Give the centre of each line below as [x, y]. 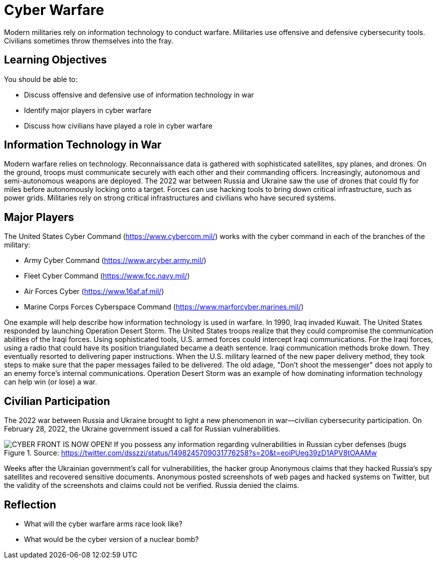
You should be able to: [41, 79]
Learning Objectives [55, 60]
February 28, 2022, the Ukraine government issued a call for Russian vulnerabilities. [142, 429]
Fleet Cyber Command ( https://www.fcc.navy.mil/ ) [107, 276]
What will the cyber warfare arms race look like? [103, 523]
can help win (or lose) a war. [50, 382]
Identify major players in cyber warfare [88, 110]
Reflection [30, 504]
